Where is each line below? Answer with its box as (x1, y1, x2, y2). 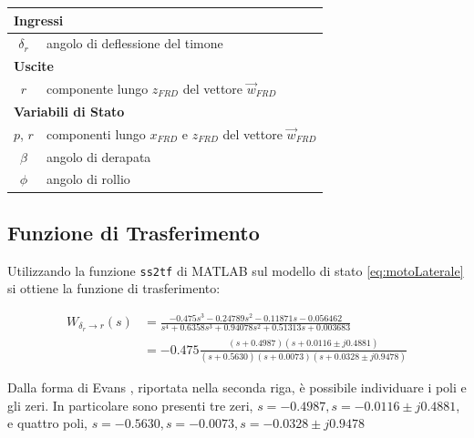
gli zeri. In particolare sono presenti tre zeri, (7, 395, 253, 414)
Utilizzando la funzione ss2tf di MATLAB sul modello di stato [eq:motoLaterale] (7, 260, 464, 280)
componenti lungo (46, 124, 146, 143)
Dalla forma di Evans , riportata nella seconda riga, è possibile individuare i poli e (7, 378, 467, 397)
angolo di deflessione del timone (46, 34, 223, 53)
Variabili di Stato (14, 101, 125, 120)
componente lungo (46, 79, 149, 98)
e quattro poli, (7, 413, 88, 433)
